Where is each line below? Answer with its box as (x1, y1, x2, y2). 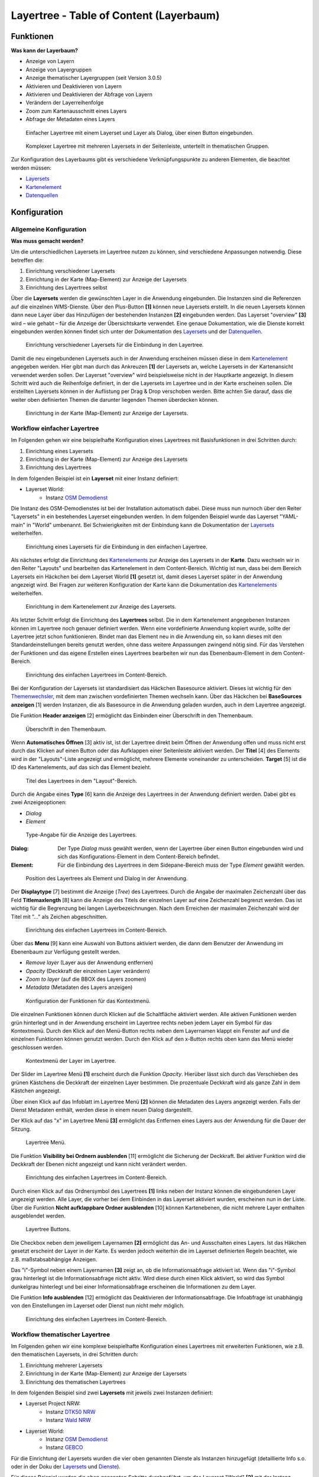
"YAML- (279, 513, 298, 520)
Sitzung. (11, 1125, 31, 1133)
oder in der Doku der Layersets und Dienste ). (11, 1463, 121, 1471)
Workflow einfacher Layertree (11, 424, 99, 432)
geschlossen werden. (11, 1043, 63, 1051)
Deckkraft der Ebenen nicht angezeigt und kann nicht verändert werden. (11, 1160, 187, 1167)
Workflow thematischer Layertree (11, 1330, 110, 1338)
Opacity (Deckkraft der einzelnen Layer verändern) (25, 967, 150, 974)
